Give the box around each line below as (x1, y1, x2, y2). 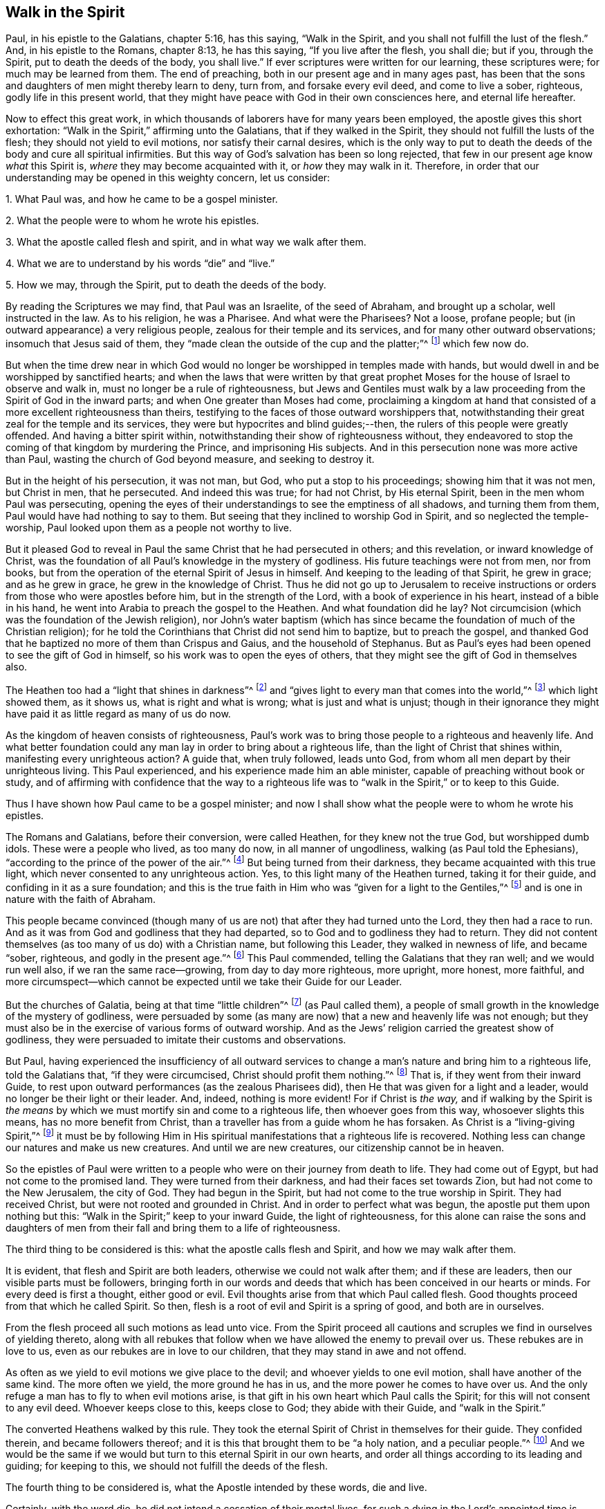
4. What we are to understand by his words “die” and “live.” (6, 257, 275, 270)
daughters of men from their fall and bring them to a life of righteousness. (6, 1221, 341, 1234)
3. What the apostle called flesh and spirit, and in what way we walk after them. (6, 236, 366, 248)
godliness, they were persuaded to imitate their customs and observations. (6, 1034, 346, 1046)
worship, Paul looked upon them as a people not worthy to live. (6, 522, 292, 534)
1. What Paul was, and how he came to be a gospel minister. (6, 193, 278, 205)
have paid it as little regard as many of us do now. (6, 707, 231, 720)
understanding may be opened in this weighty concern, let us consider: (6, 172, 331, 184)
